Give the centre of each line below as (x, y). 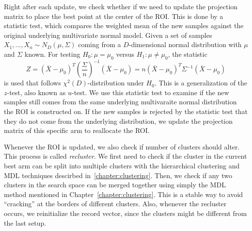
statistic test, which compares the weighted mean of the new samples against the (124, 25)
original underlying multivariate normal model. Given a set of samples (108, 35)
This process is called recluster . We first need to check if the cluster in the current (126, 156)
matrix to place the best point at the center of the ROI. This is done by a (114, 16)
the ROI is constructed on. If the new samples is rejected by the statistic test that (126, 111)
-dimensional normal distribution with (185, 44)
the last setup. (25, 223)
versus (125, 54)
